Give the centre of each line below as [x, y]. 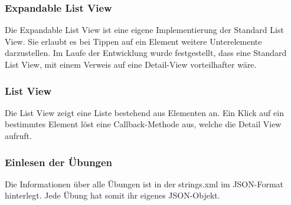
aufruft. [18, 135]
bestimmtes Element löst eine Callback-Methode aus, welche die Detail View [143, 124]
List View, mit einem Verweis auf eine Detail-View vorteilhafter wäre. [131, 64]
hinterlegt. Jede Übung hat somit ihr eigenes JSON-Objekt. [112, 195]
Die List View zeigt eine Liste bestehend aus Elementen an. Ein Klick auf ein [144, 112]
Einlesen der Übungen [59, 162]
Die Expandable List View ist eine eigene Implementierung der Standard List [144, 30]
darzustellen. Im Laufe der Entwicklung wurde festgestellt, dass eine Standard [146, 53]
